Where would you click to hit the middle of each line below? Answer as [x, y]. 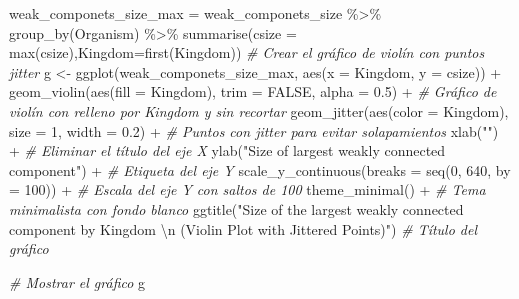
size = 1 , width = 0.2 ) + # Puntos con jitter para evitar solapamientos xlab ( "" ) [254, 130]
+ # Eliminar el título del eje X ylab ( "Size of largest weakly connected [227, 150]
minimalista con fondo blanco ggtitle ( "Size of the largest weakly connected [236, 208]
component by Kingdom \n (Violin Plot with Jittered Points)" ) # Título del [243, 228]
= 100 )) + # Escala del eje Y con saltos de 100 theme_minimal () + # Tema [247, 189]
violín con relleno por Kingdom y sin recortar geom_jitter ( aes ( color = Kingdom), [259, 110]
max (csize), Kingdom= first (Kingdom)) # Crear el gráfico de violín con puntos [247, 52]
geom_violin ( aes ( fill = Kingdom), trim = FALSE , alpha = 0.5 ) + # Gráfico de [253, 91]
